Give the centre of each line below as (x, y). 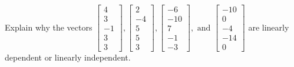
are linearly (269, 27)
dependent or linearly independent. (68, 57)
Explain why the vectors (49, 27)
